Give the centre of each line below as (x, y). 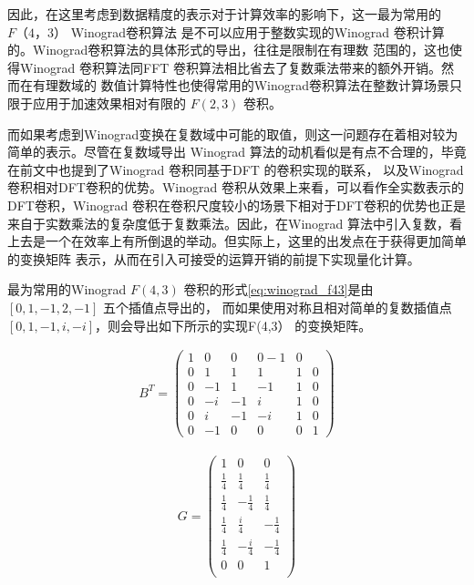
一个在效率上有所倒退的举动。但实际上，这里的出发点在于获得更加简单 (256, 241)
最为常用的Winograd (67, 289)
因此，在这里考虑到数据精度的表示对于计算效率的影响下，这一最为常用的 (224, 14)
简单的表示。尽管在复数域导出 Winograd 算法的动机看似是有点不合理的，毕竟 (237, 152)
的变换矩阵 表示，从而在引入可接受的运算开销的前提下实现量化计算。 (214, 258)
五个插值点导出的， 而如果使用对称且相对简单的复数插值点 (278, 307)
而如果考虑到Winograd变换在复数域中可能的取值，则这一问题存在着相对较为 (233, 133)
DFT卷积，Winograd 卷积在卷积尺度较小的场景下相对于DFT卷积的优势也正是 (237, 205)
